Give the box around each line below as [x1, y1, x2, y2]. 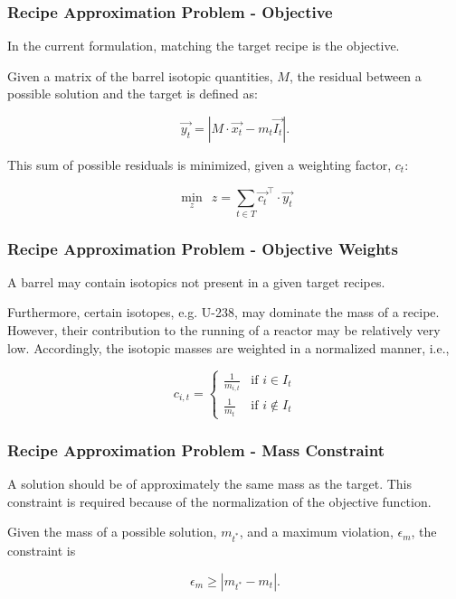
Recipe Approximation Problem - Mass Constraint [7, 438, 385, 461]
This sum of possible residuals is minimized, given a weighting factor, [7, 155, 392, 173]
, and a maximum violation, [239, 522, 394, 541]
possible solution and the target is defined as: [7, 84, 258, 103]
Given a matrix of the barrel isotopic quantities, [7, 66, 273, 85]
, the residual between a [289, 66, 422, 85]
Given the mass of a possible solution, [7, 522, 217, 541]
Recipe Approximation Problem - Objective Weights [7, 237, 398, 259]
